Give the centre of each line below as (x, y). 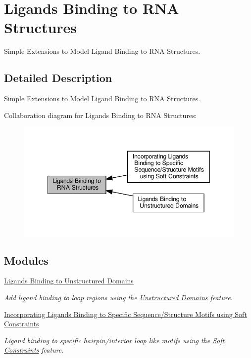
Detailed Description (58, 78)
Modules (26, 260)
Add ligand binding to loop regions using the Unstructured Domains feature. (118, 297)
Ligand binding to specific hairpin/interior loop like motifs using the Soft (114, 340)
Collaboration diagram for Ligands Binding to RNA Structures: (100, 115)
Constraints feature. (34, 350)
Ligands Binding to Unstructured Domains (69, 281)
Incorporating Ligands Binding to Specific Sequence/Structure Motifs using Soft (125, 314)
